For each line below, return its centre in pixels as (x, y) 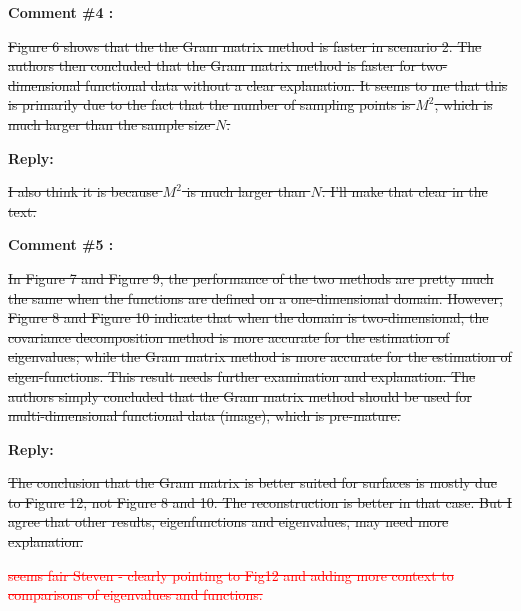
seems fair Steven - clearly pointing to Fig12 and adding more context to (231, 574)
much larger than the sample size (109, 123)
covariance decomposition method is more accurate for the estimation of (229, 336)
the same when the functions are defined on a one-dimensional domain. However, (255, 297)
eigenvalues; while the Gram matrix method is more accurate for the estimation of (260, 356)
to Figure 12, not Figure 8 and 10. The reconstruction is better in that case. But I (260, 501)
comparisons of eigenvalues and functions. (135, 594)
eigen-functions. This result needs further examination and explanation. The (242, 375)
